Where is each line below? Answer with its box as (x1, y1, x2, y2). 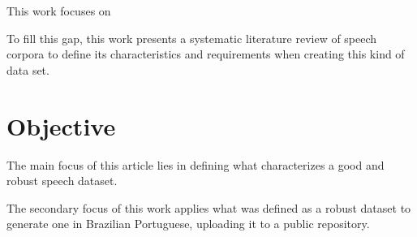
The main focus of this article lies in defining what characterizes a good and (6, 156, 385, 173)
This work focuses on (6, 2, 111, 19)
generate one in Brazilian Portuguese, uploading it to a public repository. (6, 215, 370, 232)
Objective (6, 109, 116, 142)
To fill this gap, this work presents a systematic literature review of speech (6, 29, 377, 46)
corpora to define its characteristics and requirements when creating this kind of (6, 45, 405, 62)
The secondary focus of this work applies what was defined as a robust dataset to (6, 199, 411, 216)
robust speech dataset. (6, 172, 118, 189)
